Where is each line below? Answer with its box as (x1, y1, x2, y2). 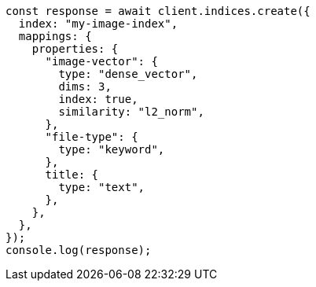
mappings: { (18, 30, 92, 42)
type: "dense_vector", (58, 68, 198, 80)
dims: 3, (58, 80, 112, 93)
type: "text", (58, 181, 145, 193)
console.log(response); (6, 244, 152, 256)
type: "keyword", (58, 143, 165, 156)
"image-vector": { (45, 55, 158, 68)
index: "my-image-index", (18, 17, 178, 30)
